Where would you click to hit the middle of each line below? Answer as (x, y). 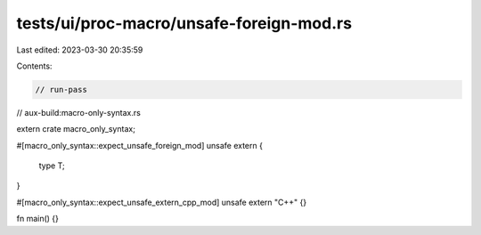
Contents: (34, 66)
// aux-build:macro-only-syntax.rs (79, 112)
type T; (52, 166)
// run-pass (61, 89)
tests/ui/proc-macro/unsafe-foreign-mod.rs (184, 23)
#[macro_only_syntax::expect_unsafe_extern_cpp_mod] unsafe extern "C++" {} (162, 202)
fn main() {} (38, 219)
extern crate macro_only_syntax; (76, 129)
